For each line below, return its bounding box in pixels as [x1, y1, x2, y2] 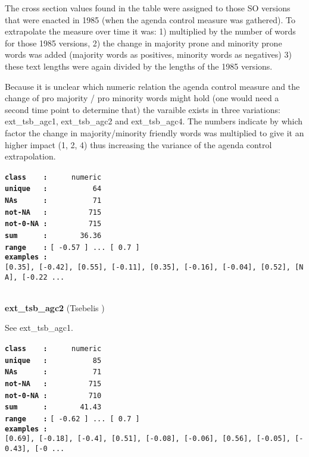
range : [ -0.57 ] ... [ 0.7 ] [5, 243, 140, 252]
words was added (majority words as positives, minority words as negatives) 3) [5, 48, 292, 61]
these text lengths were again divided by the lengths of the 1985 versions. [5, 60, 273, 72]
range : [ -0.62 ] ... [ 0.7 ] [5, 415, 140, 423]
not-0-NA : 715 [5, 220, 102, 228]
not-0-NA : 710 [5, 391, 102, 400]
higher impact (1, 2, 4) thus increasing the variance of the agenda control [5, 138, 272, 151]
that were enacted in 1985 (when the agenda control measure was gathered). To [5, 13, 295, 26]
